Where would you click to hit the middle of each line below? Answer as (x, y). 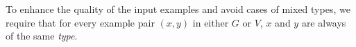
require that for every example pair (80, 22)
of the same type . (42, 36)
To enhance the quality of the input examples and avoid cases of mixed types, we (178, 9)
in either (211, 22)
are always (324, 22)
